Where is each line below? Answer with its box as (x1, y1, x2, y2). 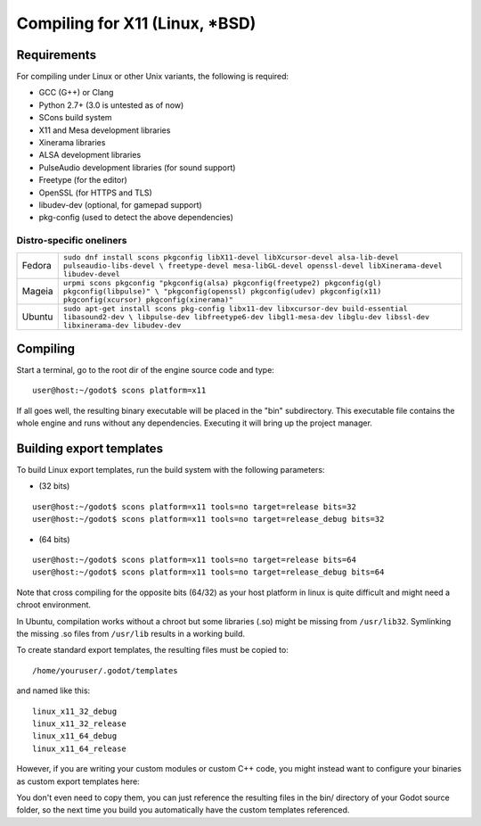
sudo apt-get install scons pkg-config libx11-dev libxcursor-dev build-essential (62, 303, 409, 313)
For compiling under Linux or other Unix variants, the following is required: (16, 71, 289, 82)
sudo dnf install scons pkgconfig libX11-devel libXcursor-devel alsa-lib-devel (62, 252, 400, 262)
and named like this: (16, 685, 91, 696)
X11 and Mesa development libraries (38, 125, 171, 136)
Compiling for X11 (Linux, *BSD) (16, 13, 257, 33)
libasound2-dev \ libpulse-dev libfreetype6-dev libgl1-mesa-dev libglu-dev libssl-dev (62, 312, 430, 321)
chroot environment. (16, 599, 92, 610)
